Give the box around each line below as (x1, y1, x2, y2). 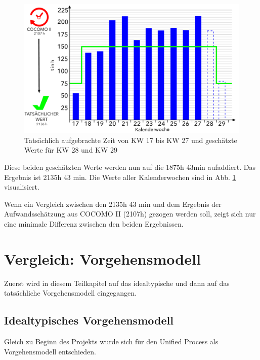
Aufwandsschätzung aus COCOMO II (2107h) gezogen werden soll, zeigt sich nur (4, 208, 256, 219)
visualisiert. (4, 182, 39, 192)
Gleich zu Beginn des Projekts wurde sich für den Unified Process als (4, 336, 219, 347)
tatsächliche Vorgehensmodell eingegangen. (4, 287, 137, 298)
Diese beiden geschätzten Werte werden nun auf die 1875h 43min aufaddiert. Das (4, 162, 255, 172)
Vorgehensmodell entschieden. (4, 346, 96, 356)
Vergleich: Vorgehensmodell (4, 248, 201, 269)
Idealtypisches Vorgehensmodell (4, 312, 174, 328)
